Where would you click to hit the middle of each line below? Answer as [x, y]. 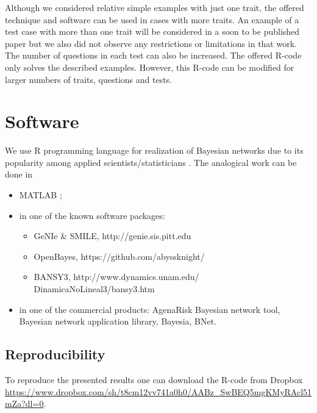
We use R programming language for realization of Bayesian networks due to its [154, 150]
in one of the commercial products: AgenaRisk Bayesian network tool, [150, 309]
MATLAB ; [41, 195]
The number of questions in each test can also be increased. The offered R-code [153, 55]
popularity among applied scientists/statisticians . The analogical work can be [151, 162]
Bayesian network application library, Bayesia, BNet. [118, 321]
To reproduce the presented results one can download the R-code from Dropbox [154, 380]
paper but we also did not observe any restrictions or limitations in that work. [151, 43]
